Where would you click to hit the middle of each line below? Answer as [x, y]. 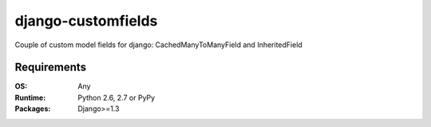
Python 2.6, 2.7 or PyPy [117, 97]
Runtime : [30, 97]
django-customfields [86, 21]
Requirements [51, 67]
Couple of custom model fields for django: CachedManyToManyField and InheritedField [158, 45]
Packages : [33, 109]
